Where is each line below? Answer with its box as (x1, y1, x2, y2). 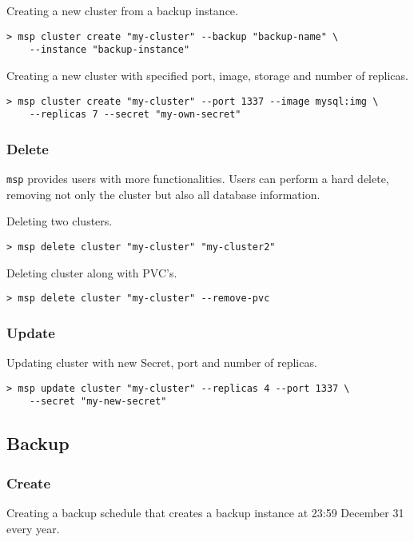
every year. (6, 520, 60, 536)
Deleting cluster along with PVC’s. (6, 264, 177, 281)
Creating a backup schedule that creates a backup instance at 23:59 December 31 (6, 504, 404, 520)
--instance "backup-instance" (29, 44, 190, 56)
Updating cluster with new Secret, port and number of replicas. (6, 354, 317, 370)
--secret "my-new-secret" (29, 396, 167, 408)
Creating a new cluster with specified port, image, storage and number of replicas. (6, 66, 408, 83)
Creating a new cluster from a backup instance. (6, 2, 238, 18)
